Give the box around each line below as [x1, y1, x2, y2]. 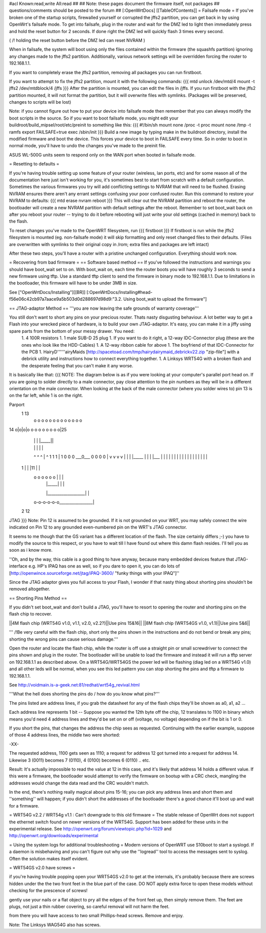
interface [9, 563, 28, 569]
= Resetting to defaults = [9, 161, 60, 167]
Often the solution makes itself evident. [9, 855, 89, 861]
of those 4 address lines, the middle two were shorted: [9, 732, 120, 738]
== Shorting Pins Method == [9, 595, 67, 601]
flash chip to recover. [9, 611, 52, 617]
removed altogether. [9, 586, 50, 592]
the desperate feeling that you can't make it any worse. [21, 363, 133, 368]
